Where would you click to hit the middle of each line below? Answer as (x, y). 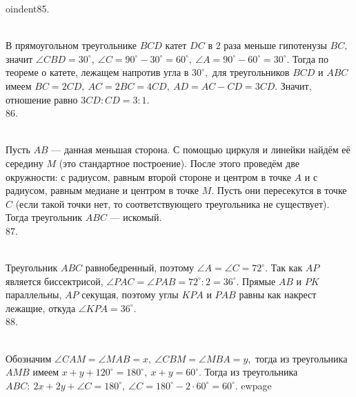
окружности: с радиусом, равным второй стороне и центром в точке (148, 176)
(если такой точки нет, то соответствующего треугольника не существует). (172, 203)
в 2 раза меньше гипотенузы (267, 45)
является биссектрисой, (55, 281)
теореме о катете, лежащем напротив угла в (97, 72)
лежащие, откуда (41, 308)
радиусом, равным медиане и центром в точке (102, 190)
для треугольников (251, 72)
